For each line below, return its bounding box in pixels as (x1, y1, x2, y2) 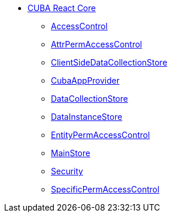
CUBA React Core (27, 3, 96, 13)
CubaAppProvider (51, 75, 120, 85)
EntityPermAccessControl (51, 130, 150, 140)
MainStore (51, 148, 91, 158)
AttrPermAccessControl (51, 39, 142, 49)
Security (51, 166, 83, 176)
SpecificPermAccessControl (51, 184, 160, 194)
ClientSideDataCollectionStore (51, 57, 167, 67)
